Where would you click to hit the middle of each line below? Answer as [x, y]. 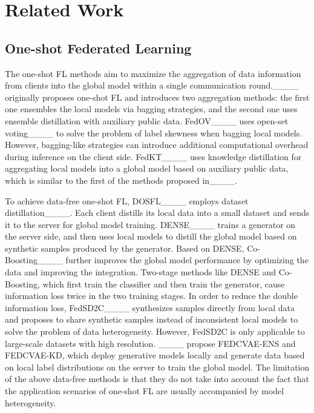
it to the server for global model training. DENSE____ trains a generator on [150, 224]
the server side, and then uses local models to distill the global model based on [151, 236]
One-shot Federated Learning [98, 48]
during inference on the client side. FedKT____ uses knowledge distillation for [153, 156]
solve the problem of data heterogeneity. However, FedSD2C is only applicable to [155, 331]
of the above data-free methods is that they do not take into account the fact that [157, 379]
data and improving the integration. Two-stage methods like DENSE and [141, 272]
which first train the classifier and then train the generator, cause [164, 284]
